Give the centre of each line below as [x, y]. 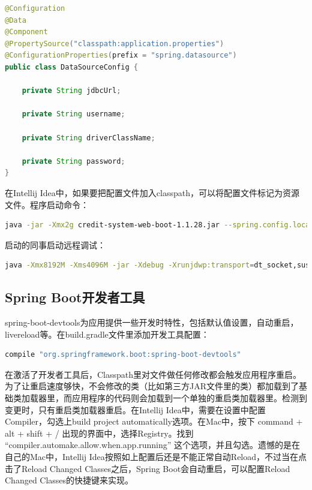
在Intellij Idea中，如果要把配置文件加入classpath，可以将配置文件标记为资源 [152, 192]
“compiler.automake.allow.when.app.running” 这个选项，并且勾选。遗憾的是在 [153, 445]
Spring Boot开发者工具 [75, 297]
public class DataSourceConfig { [71, 67]
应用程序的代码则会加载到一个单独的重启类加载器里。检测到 [189, 398]
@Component [26, 32]
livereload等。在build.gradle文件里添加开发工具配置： [107, 334]
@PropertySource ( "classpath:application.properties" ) [115, 43]
